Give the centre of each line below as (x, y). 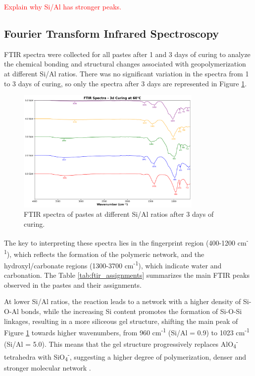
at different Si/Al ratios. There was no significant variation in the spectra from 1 (127, 73)
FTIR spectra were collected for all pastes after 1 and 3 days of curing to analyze (127, 54)
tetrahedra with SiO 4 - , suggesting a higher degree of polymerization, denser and (125, 357)
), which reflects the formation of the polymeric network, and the (105, 254)
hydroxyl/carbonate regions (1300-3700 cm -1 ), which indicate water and (113, 265)
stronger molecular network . (48, 368)
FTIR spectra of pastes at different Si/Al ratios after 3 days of (119, 214)
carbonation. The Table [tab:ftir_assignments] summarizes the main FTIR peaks (127, 275)
